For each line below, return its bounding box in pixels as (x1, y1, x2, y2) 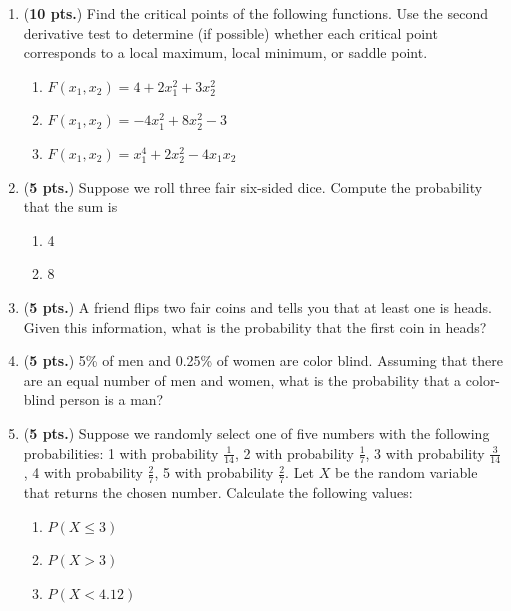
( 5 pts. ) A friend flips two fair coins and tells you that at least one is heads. (23, 296, 492, 317)
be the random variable (334, 462, 478, 483)
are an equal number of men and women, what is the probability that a (23, 369, 462, 390)
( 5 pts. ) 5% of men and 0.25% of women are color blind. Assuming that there (23, 350, 503, 371)
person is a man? (59, 389, 164, 410)
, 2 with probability (234, 442, 354, 463)
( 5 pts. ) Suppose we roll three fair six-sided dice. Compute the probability (23, 176, 483, 197)
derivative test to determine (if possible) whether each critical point (23, 22, 438, 43)
